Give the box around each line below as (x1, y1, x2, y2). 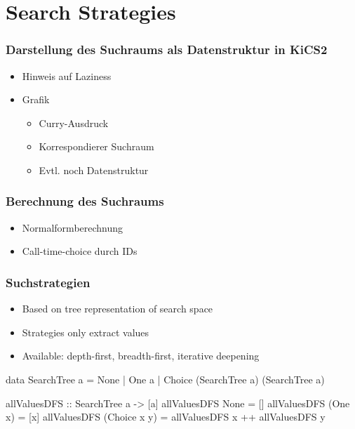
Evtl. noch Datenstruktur (39, 162, 149, 177)
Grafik (22, 92, 50, 107)
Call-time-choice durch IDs (22, 244, 138, 258)
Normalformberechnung (22, 220, 123, 235)
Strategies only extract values (22, 324, 149, 339)
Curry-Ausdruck (39, 115, 109, 130)
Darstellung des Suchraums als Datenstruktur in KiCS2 (6, 41, 328, 58)
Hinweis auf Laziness (22, 68, 112, 83)
